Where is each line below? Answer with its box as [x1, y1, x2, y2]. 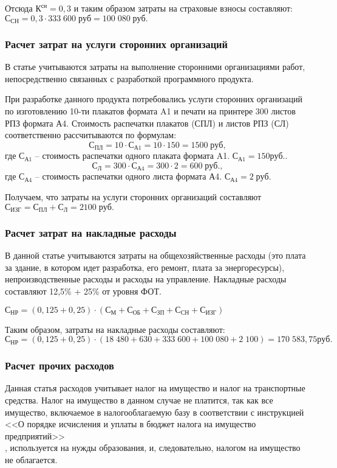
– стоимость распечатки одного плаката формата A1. [35, 149, 230, 162]
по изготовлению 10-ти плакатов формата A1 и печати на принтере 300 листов [5, 105, 296, 117]
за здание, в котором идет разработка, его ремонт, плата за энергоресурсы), [5, 260, 285, 273]
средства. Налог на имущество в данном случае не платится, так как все [5, 393, 273, 406]
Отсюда [5, 2, 33, 14]
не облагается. [5, 453, 58, 466]
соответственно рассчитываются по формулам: [5, 128, 177, 141]
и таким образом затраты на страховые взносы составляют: [73, 2, 293, 14]
